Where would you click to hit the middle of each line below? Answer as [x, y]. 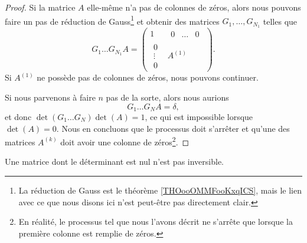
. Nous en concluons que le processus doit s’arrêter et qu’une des [173, 128]
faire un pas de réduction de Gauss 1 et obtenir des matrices [112, 20]
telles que [280, 21]
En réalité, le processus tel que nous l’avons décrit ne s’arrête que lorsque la [156, 222]
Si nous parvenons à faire [50, 97]
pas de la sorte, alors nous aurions [167, 97]
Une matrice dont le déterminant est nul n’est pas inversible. [115, 162]
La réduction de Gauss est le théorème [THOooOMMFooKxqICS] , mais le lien [160, 190]
